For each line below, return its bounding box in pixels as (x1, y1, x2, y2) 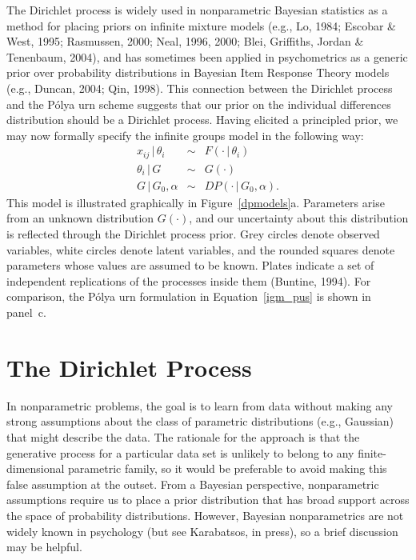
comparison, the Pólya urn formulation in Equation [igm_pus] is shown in (6, 288, 371, 305)
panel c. (6, 304, 46, 321)
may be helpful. (6, 538, 82, 555)
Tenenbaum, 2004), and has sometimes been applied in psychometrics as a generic (6, 48, 408, 65)
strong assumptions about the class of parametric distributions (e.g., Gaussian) (6, 413, 394, 430)
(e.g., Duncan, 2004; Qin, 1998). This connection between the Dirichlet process (6, 79, 393, 96)
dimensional (6, 460, 65, 477)
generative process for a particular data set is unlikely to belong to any (6, 444, 354, 461)
